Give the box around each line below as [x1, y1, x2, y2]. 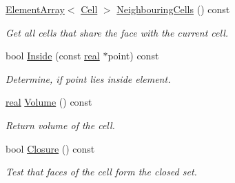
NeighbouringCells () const [116, 2, 230, 16]
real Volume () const [6, 95, 92, 109]
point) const [108, 48, 159, 63]
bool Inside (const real [6, 48, 100, 63]
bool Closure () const [6, 141, 95, 155]
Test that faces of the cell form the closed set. [6, 164, 197, 179]
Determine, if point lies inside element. [6, 71, 171, 86]
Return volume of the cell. [6, 117, 115, 132]
